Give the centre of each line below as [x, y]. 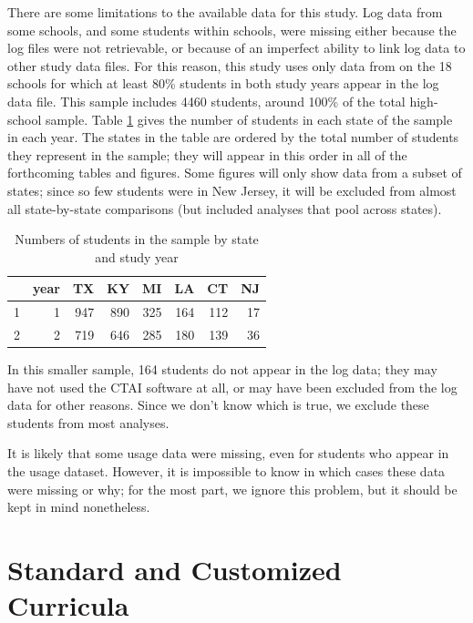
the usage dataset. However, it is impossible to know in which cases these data [226, 471]
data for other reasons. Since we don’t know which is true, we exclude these [218, 405]
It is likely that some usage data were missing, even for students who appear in [228, 453]
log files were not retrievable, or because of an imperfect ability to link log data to [236, 48]
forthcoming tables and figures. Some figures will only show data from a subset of [235, 173]
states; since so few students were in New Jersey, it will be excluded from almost [232, 190]
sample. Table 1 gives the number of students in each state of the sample [249, 119]
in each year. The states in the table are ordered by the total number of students [233, 137]
